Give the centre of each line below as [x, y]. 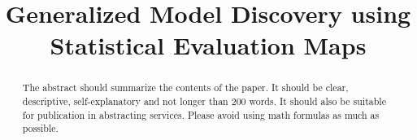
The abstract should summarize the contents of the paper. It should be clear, [185, 87]
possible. [40, 128]
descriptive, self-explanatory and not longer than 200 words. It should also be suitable [204, 101]
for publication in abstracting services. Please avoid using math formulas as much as [201, 114]
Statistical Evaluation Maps [208, 45]
